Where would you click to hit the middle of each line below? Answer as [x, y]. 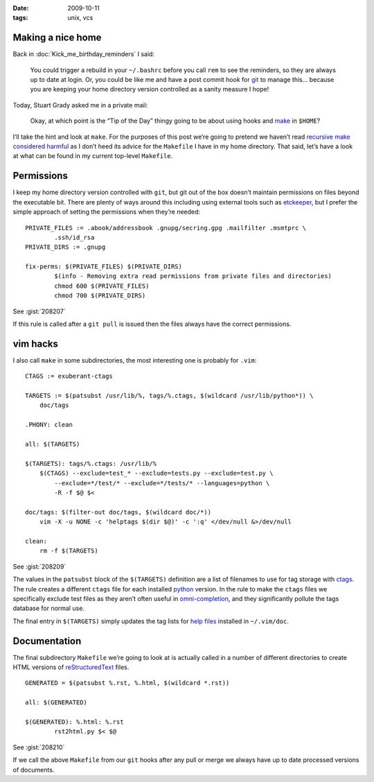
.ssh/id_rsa [74, 237]
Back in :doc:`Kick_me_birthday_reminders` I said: [84, 54]
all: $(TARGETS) [53, 444]
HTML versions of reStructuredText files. [71, 667]
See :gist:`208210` [39, 747]
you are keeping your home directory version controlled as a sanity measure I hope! [150, 89]
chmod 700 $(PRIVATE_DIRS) [100, 296]
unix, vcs [80, 18]
